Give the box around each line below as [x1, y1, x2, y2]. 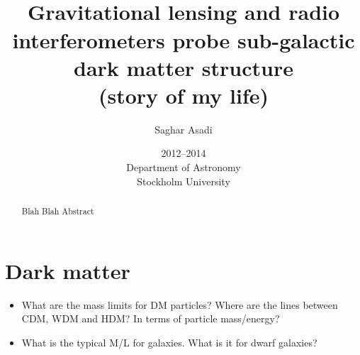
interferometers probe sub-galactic [12, 25, 355, 54]
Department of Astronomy [126, 160, 241, 175]
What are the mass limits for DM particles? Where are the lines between [21, 297, 338, 312]
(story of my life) [98, 80, 269, 109]
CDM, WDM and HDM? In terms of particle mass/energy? [21, 311, 280, 326]
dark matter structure [74, 53, 293, 82]
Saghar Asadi [154, 121, 213, 136]
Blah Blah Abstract [21, 205, 94, 217]
